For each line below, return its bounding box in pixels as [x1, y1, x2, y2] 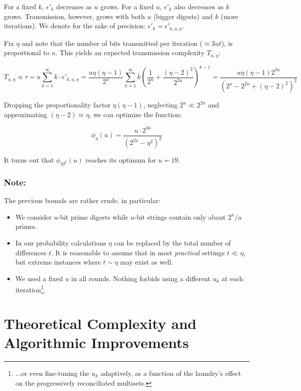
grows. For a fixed [100, 1, 154, 11]
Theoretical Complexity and [4, 313, 197, 333]
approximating [4, 109, 47, 119]
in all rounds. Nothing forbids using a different [71, 273, 211, 283]
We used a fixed [15, 273, 63, 283]
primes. [15, 221, 38, 231]
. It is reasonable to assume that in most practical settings [51, 247, 225, 257]
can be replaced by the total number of [114, 238, 231, 248]
